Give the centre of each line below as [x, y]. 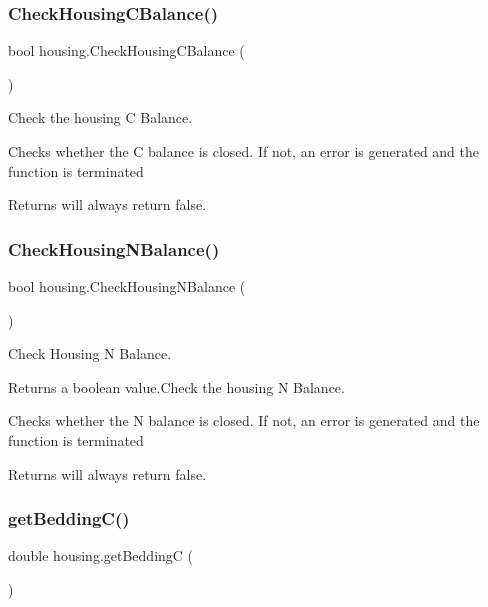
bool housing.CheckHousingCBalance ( [126, 50]
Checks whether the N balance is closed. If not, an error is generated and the [244, 420]
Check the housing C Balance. [100, 117]
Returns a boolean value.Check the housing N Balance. [176, 386]
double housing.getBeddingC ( [101, 555]
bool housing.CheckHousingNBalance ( [127, 286]
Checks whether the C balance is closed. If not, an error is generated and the [244, 151]
